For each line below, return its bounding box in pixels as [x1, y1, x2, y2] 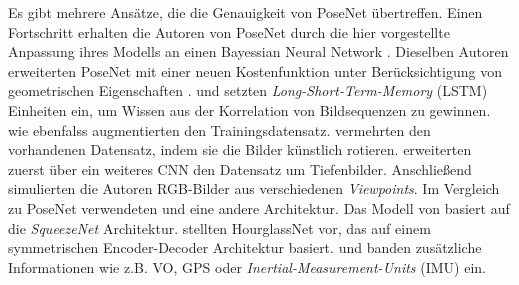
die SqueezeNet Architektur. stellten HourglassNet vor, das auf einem [8, 217, 431, 238]
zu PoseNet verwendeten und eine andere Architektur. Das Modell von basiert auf [8, 197, 510, 218]
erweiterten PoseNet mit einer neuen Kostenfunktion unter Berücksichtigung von [8, 60, 502, 81]
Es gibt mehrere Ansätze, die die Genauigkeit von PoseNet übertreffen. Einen [8, 2, 483, 22]
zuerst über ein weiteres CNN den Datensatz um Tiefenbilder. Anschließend [8, 158, 472, 179]
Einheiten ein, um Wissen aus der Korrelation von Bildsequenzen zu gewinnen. [8, 99, 491, 120]
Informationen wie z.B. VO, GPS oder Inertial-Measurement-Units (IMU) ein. [8, 256, 486, 277]
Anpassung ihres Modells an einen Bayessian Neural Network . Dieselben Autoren [8, 41, 509, 62]
